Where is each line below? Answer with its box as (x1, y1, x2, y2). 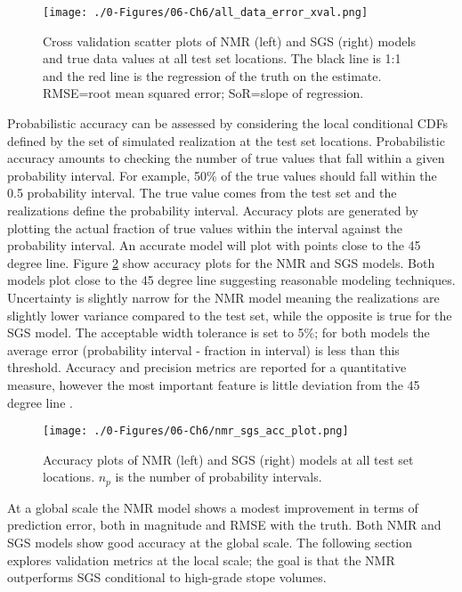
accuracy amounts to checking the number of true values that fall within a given (7, 149, 445, 167)
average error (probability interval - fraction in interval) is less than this (7, 340, 400, 359)
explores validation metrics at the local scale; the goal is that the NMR (7, 550, 395, 569)
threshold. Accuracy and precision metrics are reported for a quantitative (7, 358, 407, 377)
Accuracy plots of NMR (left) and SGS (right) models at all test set (43, 450, 414, 468)
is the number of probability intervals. (115, 467, 322, 486)
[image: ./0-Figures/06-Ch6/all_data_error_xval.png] (43, 6, 369, 19)
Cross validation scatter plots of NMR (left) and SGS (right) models (43, 31, 416, 50)
